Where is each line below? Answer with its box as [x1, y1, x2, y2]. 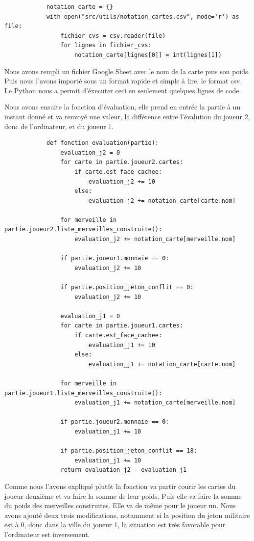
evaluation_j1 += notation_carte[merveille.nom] [74, 399, 236, 406]
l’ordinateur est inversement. [4, 529, 90, 539]
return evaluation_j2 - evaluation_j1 [60, 466, 187, 474]
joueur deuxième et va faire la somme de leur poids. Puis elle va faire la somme [4, 490, 242, 501]
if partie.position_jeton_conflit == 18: [60, 447, 197, 455]
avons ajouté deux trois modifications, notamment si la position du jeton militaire [4, 510, 250, 520]
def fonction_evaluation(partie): [46, 139, 159, 147]
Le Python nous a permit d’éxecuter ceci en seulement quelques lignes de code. [4, 85, 241, 95]
